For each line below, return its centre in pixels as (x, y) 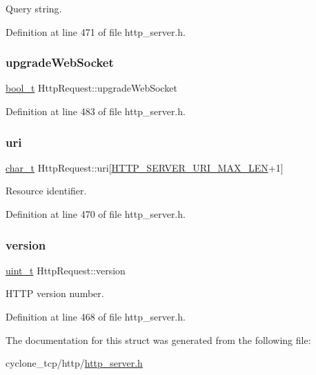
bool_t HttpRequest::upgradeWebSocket (91, 88)
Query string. (34, 8)
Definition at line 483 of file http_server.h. (96, 111)
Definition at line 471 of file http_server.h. (96, 31)
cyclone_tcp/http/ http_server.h (74, 363)
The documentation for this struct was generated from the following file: (158, 339)
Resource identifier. (46, 191)
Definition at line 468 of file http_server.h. (96, 316)
